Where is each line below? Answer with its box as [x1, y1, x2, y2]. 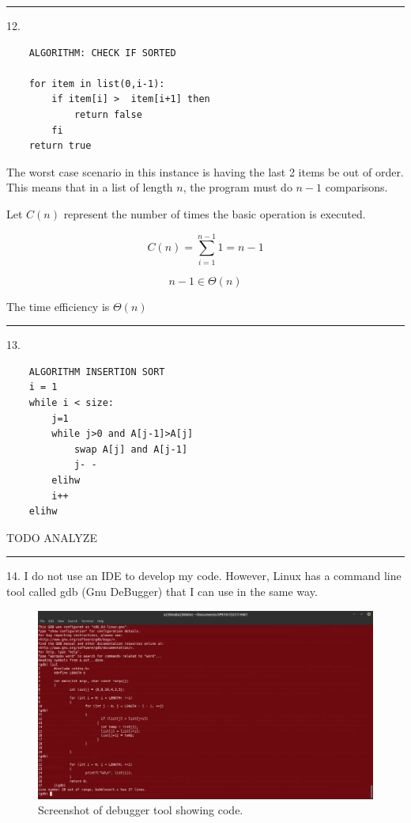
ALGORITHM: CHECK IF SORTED [28, 47, 176, 59]
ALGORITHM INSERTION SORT [28, 366, 165, 377]
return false [74, 108, 142, 120]
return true [28, 140, 92, 152]
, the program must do [183, 179, 292, 195]
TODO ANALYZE [6, 529, 97, 545]
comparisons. [325, 179, 388, 195]
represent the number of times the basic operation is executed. [63, 205, 366, 222]
